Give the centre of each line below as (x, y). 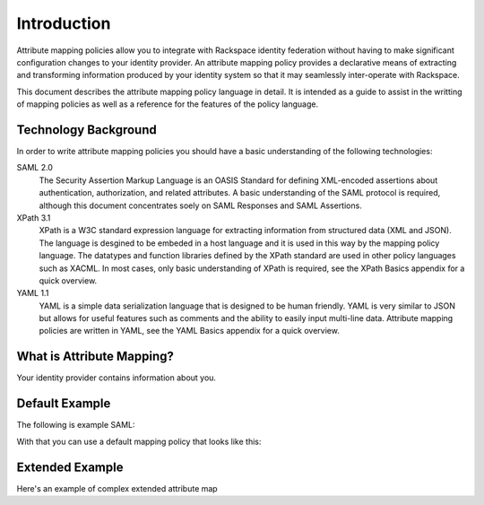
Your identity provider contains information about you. (117, 378)
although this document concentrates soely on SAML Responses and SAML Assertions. (200, 205)
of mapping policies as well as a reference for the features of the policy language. (167, 104)
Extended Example (70, 467)
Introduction (64, 23)
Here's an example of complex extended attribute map (117, 488)
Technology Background (86, 130)
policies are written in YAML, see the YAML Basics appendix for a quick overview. (189, 331)
